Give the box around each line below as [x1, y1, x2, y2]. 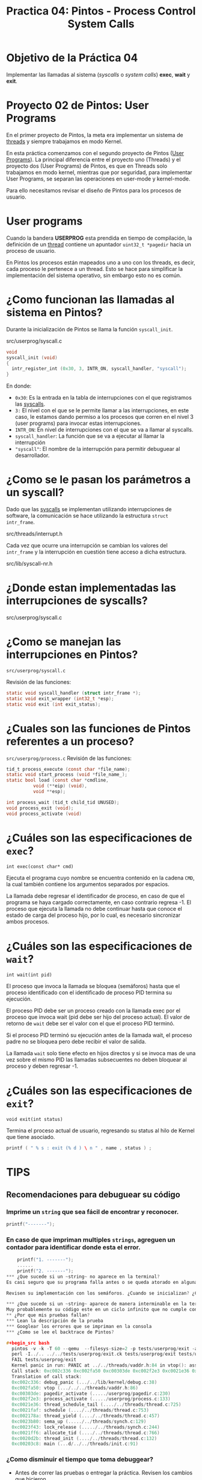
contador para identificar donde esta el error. [6, 1243, 141, 1251]
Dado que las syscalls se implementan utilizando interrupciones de [6, 506, 172, 513]
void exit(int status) [6, 1117, 63, 1123]
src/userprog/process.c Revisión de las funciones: [6, 754, 132, 762]
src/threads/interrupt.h [6, 530, 63, 538]
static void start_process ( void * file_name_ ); [6, 771, 128, 778]
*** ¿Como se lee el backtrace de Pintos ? [6, 1329, 114, 1335]
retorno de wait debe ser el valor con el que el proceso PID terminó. [6, 1020, 175, 1027]
